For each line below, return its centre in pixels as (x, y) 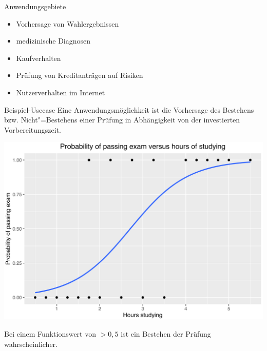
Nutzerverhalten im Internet (61, 92)
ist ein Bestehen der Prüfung (166, 333)
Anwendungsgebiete (35, 6)
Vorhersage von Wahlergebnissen (68, 23)
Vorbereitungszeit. (33, 129)
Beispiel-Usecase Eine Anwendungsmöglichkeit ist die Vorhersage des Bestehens (129, 109)
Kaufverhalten (39, 58)
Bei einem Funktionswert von (50, 333)
